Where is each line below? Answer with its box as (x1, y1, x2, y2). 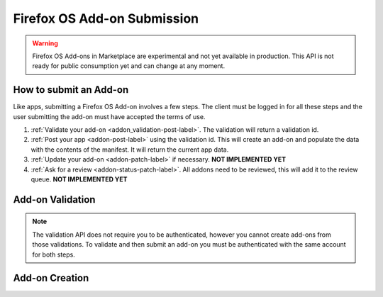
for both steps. (32, 250, 76, 259)
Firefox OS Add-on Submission (13, 11, 199, 26)
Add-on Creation (13, 272, 89, 284)
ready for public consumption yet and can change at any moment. (32, 62, 226, 70)
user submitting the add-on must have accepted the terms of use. (13, 112, 206, 121)
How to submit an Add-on (13, 84, 129, 96)
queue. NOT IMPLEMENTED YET (30, 174, 128, 184)
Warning (32, 39, 58, 47)
